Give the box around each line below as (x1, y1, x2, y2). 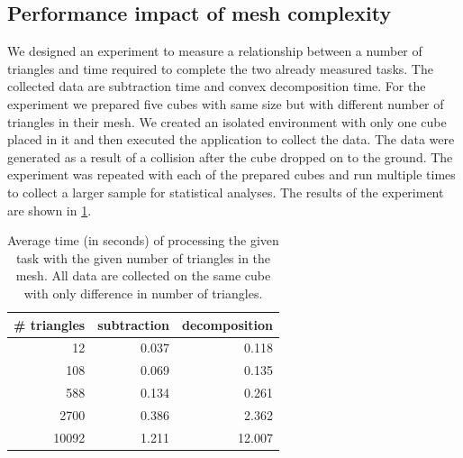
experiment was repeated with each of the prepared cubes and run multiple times (7, 165, 456, 184)
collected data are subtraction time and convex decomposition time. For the (7, 77, 426, 96)
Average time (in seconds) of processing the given (7, 231, 279, 250)
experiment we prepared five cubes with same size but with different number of (7, 94, 444, 113)
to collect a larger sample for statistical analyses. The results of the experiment (7, 182, 444, 201)
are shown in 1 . (7, 200, 92, 219)
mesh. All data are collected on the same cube (15, 266, 271, 285)
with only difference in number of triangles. (23, 283, 263, 302)
